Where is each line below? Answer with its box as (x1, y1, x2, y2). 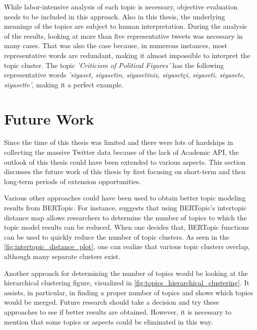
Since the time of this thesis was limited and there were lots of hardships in (4, 137, 233, 147)
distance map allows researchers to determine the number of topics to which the (4, 212, 247, 222)
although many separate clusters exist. (4, 251, 121, 261)
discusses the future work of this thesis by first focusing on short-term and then (4, 166, 246, 177)
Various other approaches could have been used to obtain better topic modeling (4, 193, 246, 203)
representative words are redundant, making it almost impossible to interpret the (4, 50, 251, 60)
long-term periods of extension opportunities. (4, 176, 141, 186)
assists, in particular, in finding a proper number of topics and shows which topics (4, 287, 254, 297)
